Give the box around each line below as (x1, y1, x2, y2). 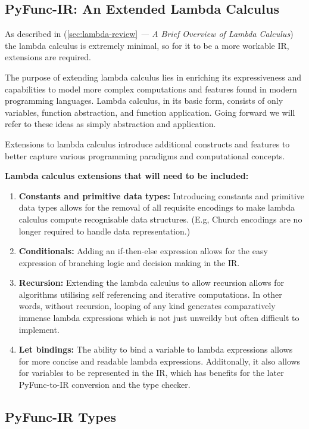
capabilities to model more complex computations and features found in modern (5, 82, 297, 95)
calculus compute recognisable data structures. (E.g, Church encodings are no (18, 212, 302, 225)
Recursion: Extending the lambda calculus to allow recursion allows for (18, 276, 285, 289)
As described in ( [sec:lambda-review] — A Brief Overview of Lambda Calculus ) (5, 27, 294, 40)
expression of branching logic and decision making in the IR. (18, 256, 240, 268)
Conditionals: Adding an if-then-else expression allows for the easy (18, 245, 268, 257)
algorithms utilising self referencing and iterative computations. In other (18, 288, 282, 300)
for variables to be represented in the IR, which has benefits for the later (18, 366, 284, 379)
